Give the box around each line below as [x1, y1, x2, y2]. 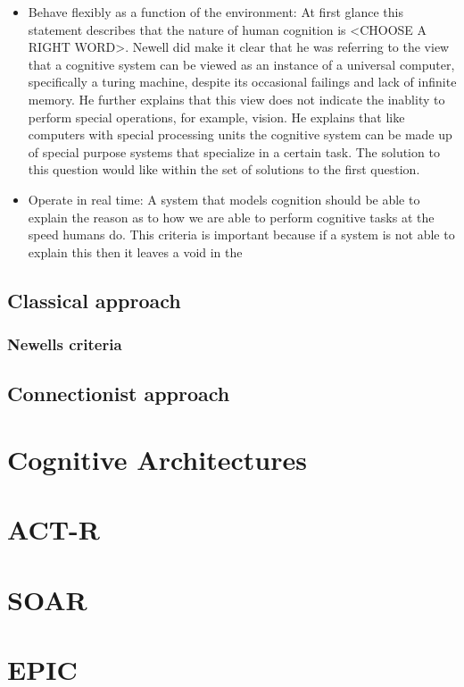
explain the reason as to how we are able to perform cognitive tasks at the [28, 207, 435, 226]
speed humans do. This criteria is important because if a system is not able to [28, 225, 455, 244]
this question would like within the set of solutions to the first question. [28, 160, 420, 179]
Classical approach [7, 286, 181, 314]
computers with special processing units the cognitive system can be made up [28, 125, 452, 144]
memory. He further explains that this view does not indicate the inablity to [28, 89, 445, 108]
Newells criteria [7, 333, 122, 356]
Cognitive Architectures [7, 440, 307, 477]
